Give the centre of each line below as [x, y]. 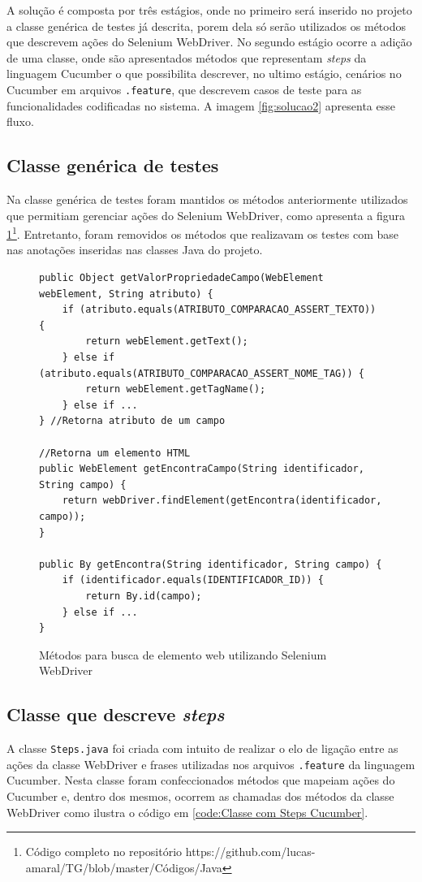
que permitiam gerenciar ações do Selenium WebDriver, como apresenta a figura [206, 215]
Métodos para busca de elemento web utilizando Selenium [183, 654]
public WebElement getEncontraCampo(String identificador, [202, 469]
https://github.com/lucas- [250, 852]
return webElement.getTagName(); [176, 389]
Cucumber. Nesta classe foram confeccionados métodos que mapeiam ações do [201, 780]
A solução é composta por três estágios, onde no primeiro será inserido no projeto [209, 10]
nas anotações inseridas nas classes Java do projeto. [135, 250]
